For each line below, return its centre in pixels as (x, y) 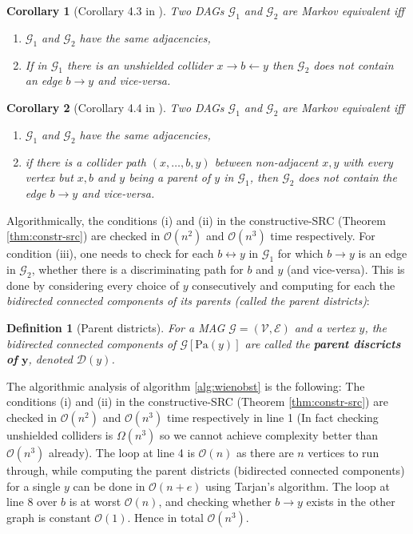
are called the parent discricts (323, 343)
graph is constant (49, 517)
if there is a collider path (85, 161)
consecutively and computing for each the (294, 285)
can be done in (109, 486)
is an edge (383, 253)
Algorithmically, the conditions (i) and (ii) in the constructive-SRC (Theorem (196, 220)
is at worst (95, 502)
